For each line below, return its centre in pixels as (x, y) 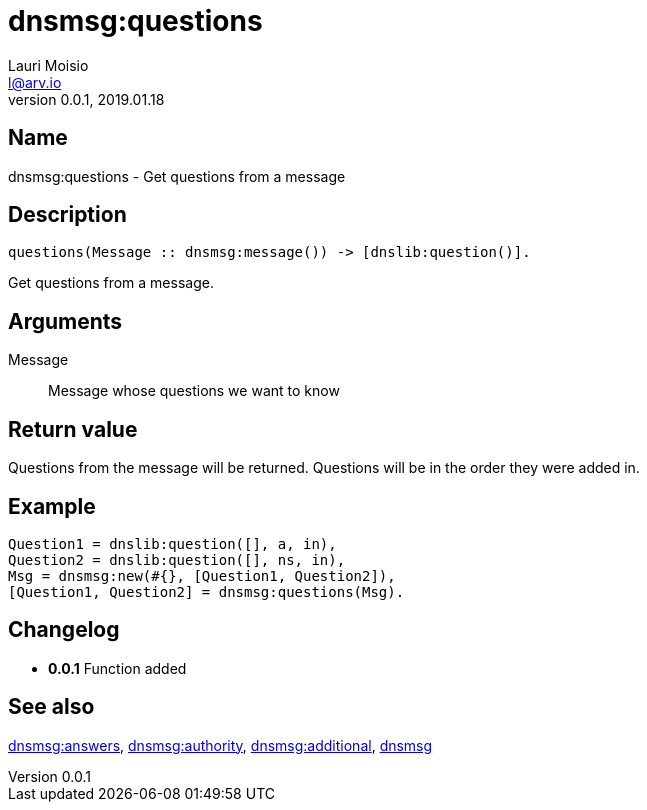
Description (67, 215)
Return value (73, 429)
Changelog (64, 630)
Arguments (65, 321)
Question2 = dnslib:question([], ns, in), (177, 559)
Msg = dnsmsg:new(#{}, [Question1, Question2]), (202, 575)
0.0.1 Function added (117, 668)
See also (51, 707)
